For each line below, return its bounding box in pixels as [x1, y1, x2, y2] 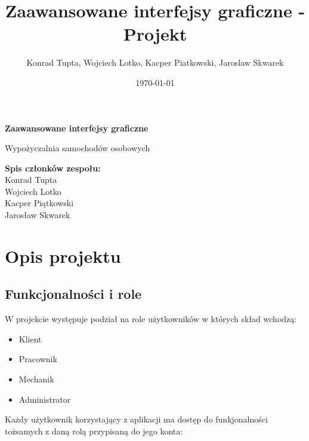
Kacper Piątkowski [5, 197, 74, 209]
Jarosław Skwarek [5, 209, 70, 221]
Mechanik [18, 373, 54, 385]
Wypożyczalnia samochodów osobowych [5, 142, 150, 154]
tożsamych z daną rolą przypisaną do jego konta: [5, 424, 183, 437]
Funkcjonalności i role [5, 284, 142, 303]
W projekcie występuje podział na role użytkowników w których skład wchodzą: [5, 313, 297, 325]
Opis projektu [5, 243, 121, 268]
